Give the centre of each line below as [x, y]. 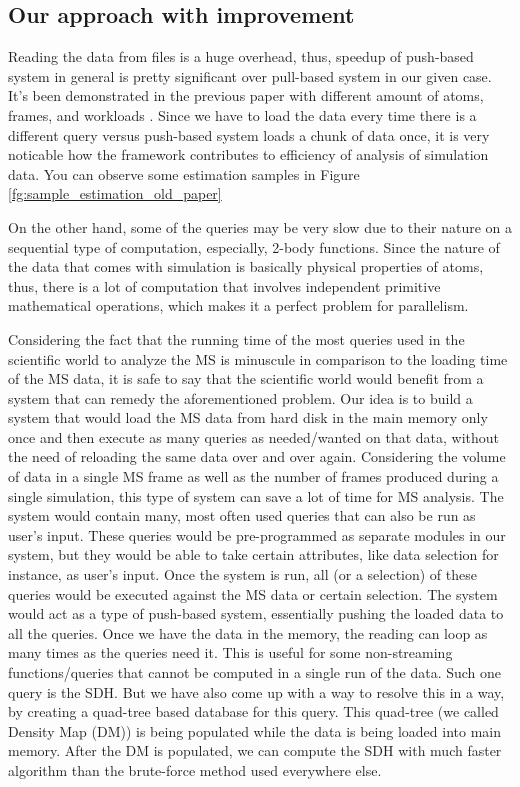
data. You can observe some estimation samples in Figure [184, 173]
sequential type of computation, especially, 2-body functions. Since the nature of [254, 246]
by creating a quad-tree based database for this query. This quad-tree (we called [253, 711]
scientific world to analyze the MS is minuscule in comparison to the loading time [258, 358]
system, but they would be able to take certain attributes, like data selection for [253, 554]
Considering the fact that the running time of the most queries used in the [236, 338]
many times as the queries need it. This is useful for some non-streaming [230, 652]
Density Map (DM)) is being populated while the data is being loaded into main [254, 730]
